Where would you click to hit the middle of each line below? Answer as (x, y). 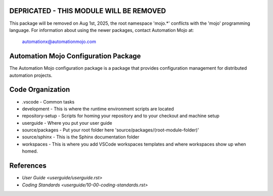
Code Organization (40, 90)
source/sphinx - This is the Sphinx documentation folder (81, 137)
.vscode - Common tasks (48, 102)
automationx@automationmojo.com (59, 42)
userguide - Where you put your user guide (67, 123)
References (28, 166)
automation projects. (31, 75)
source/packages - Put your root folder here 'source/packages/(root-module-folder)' (110, 130)
